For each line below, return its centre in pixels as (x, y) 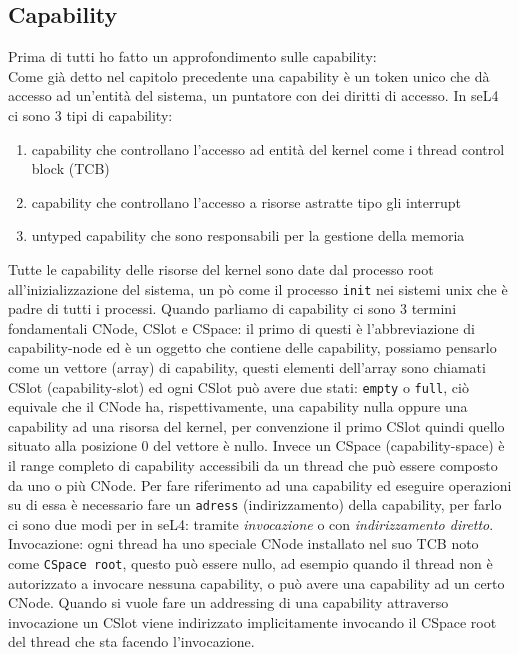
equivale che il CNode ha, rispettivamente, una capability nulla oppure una (238, 406)
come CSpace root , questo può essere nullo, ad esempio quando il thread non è (250, 563)
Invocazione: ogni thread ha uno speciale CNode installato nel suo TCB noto (243, 543)
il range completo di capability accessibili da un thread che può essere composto (253, 465)
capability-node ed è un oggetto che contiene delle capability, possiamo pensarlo (252, 347)
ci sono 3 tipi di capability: (90, 114)
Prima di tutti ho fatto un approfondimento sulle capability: (192, 56)
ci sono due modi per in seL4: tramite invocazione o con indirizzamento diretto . (251, 523)
